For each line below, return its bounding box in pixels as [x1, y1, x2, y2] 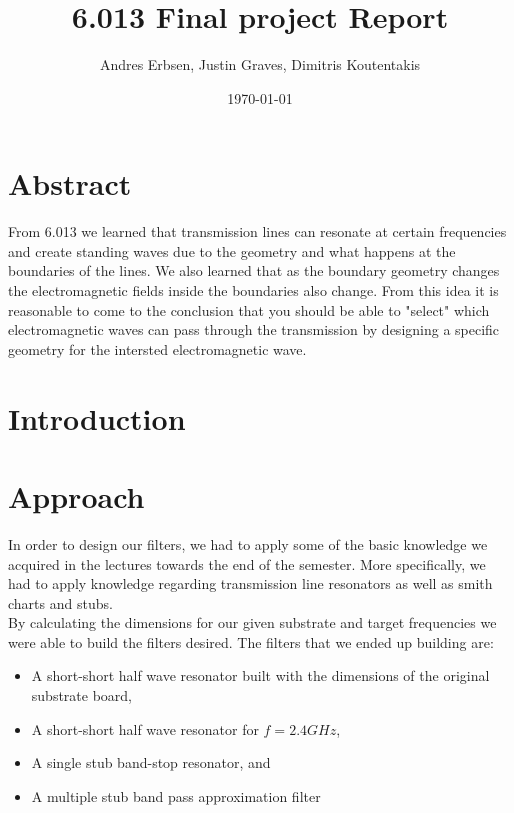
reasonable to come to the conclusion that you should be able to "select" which [8, 299, 490, 320]
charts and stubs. [8, 592, 113, 613]
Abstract [8, 163, 132, 204]
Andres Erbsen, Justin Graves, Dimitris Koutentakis [99, 54, 421, 75]
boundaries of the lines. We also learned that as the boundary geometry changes [8, 260, 500, 281]
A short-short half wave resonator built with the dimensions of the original [31, 665, 490, 686]
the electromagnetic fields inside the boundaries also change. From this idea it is [8, 280, 499, 301]
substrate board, [31, 685, 132, 706]
